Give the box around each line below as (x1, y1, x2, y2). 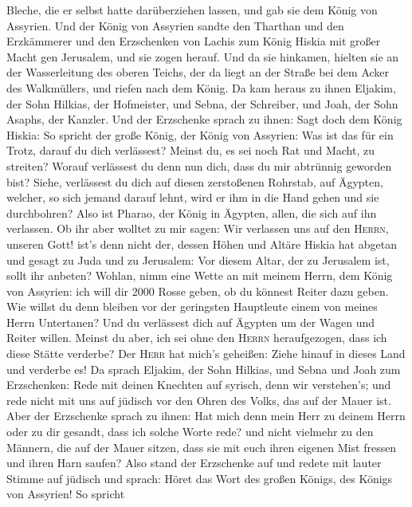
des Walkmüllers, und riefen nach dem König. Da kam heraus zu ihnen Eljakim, (6, 79, 396, 96)
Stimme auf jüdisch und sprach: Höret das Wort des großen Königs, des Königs (6, 470, 393, 486)
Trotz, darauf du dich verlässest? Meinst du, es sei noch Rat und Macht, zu (6, 142, 375, 159)
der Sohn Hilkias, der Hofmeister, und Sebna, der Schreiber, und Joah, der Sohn (6, 95, 398, 112)
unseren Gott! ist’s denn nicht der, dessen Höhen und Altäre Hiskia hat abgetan (6, 235, 397, 252)
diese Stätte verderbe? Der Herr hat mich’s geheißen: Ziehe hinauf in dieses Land (6, 345, 406, 362)
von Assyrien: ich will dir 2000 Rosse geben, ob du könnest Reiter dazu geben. (6, 282, 389, 299)
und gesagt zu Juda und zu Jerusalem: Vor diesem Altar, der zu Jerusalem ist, (6, 251, 390, 268)
